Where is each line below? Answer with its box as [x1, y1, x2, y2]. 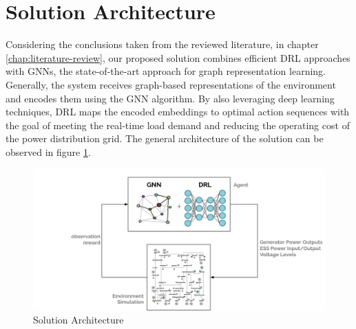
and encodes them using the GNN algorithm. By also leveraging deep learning [6, 91, 335, 105]
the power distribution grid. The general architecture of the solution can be [6, 131, 324, 146]
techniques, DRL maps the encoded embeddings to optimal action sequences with [6, 104, 350, 119]
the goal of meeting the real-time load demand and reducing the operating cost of [6, 117, 350, 132]
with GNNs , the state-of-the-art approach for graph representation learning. [6, 64, 326, 78]
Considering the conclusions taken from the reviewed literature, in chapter [6, 37, 319, 52]
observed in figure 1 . [6, 144, 91, 159]
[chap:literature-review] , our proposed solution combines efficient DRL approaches [6, 50, 350, 65]
